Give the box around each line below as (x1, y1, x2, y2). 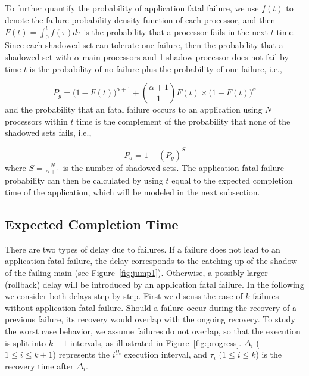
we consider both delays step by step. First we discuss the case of (5, 290, 243, 302)
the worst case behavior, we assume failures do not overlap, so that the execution (5, 324, 301, 337)
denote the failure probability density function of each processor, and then (5, 13, 276, 26)
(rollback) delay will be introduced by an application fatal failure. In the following (5, 278, 304, 290)
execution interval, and (124, 348, 207, 361)
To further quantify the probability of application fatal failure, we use (5, 2, 259, 14)
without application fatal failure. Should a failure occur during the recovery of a (5, 301, 296, 313)
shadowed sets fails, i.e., (5, 126, 92, 139)
